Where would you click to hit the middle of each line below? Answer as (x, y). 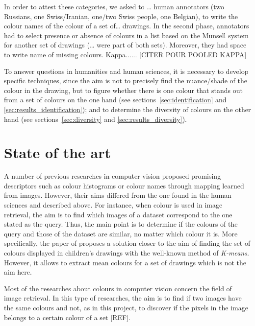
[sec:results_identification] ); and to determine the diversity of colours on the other (127, 109)
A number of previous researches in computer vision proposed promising (113, 176)
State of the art (58, 152)
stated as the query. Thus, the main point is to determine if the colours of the (121, 224)
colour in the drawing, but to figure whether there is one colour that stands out (123, 90)
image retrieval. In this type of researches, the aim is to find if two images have (123, 298)
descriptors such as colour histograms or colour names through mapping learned (124, 185)
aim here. (18, 272)
